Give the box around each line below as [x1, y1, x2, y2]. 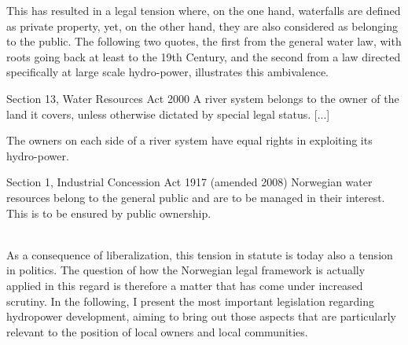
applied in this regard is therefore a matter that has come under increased [6, 277, 363, 293]
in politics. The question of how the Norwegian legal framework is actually [6, 262, 366, 278]
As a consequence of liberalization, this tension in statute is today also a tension [6, 246, 393, 262]
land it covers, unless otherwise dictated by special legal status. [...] [6, 105, 330, 122]
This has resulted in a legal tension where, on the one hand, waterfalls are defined [6, 2, 401, 18]
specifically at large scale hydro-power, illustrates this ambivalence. [6, 64, 329, 80]
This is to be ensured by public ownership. [6, 204, 211, 221]
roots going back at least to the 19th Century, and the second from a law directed [6, 48, 401, 64]
